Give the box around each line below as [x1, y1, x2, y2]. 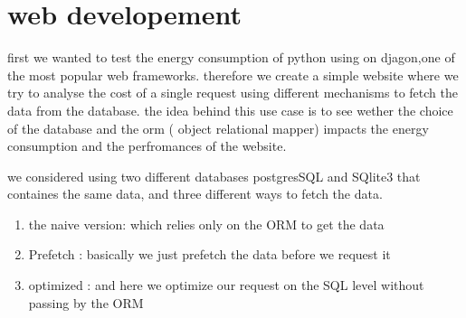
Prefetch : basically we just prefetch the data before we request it [28, 245, 391, 264]
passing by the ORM [28, 293, 144, 312]
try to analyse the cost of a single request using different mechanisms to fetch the [7, 83, 458, 102]
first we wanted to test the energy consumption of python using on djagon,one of [7, 48, 455, 67]
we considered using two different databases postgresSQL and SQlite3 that [7, 166, 421, 185]
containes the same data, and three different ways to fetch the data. [7, 184, 383, 203]
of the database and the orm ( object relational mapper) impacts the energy [7, 118, 429, 137]
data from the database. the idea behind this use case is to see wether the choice [7, 100, 453, 119]
